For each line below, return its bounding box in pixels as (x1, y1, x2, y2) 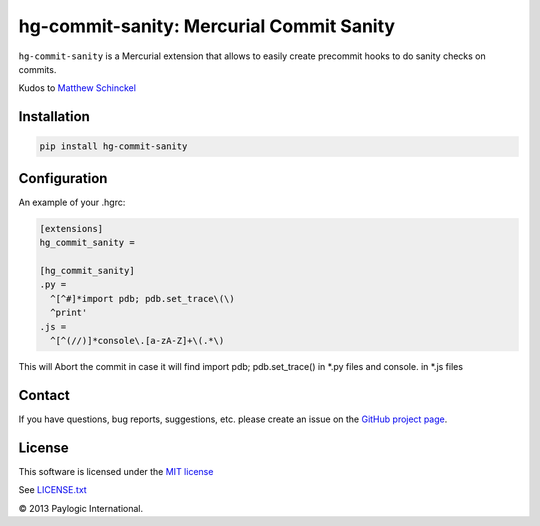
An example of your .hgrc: (18, 196, 126, 208)
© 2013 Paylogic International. (18, 502, 144, 514)
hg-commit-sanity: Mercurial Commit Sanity (18, 15, 395, 37)
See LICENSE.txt (18, 484, 87, 496)
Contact (18, 386, 70, 404)
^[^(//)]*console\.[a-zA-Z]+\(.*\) (50, 335, 225, 346)
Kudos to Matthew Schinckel (18, 82, 137, 94)
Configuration (18, 170, 108, 187)
